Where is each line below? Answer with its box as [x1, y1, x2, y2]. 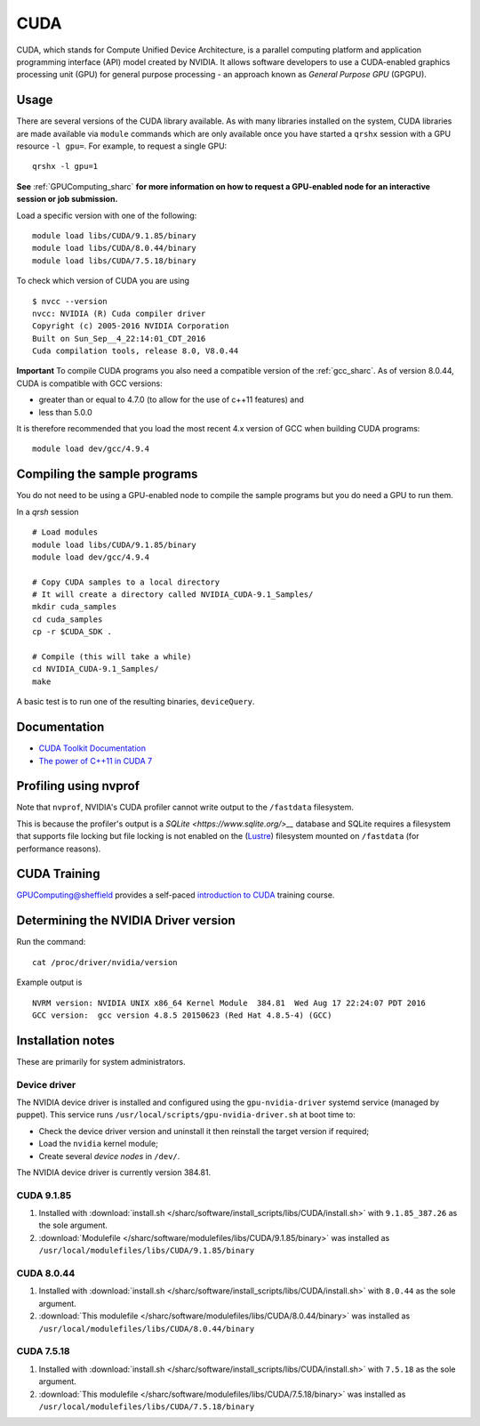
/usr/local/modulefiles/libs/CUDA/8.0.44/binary [38, 1324, 255, 1333]
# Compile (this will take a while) [32, 652, 192, 662]
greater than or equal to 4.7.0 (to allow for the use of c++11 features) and [38, 394, 304, 405]
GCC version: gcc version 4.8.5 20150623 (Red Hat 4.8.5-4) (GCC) [32, 1010, 332, 1020]
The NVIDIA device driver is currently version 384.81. [16, 1166, 212, 1178]
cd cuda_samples [32, 614, 103, 624]
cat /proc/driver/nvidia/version [32, 957, 178, 967]
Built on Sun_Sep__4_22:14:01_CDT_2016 [32, 334, 206, 343]
